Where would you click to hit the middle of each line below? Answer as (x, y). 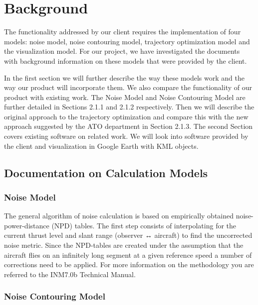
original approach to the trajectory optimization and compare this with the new (126, 116)
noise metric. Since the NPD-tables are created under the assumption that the (124, 245)
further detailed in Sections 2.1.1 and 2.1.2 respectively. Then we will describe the (129, 107)
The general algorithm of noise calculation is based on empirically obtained (119, 216)
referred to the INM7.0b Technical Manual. (70, 274)
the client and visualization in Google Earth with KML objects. (101, 146)
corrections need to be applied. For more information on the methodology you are (129, 264)
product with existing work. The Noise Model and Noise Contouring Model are (125, 97)
